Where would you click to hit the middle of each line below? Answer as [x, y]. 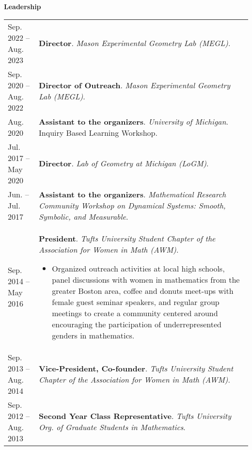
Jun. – [18, 194]
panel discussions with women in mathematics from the [146, 279]
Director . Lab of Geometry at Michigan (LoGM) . [124, 163]
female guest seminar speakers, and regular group [136, 302]
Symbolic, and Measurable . [84, 216]
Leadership [23, 6]
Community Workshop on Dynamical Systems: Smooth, [132, 205]
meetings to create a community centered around [135, 313]
